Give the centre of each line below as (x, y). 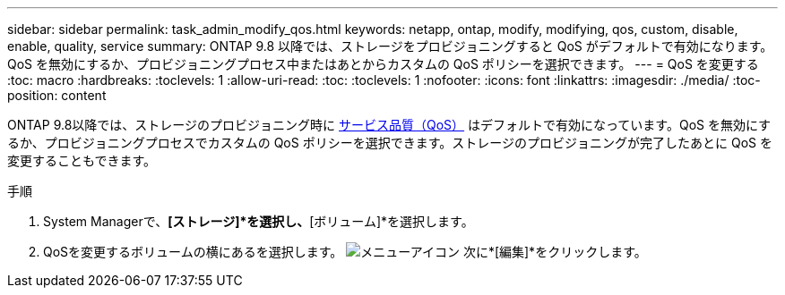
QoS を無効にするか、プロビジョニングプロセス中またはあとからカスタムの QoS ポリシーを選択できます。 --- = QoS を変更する (383, 64)
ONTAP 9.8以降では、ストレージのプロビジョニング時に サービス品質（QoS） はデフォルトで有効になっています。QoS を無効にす (389, 125)
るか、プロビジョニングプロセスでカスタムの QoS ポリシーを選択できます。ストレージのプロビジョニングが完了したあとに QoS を (390, 143)
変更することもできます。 (82, 160)
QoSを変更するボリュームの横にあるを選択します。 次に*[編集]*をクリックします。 (345, 252)
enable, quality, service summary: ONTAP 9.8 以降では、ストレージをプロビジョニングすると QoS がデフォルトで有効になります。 (390, 46)
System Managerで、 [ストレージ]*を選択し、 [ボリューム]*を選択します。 (259, 221)
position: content (57, 95)
